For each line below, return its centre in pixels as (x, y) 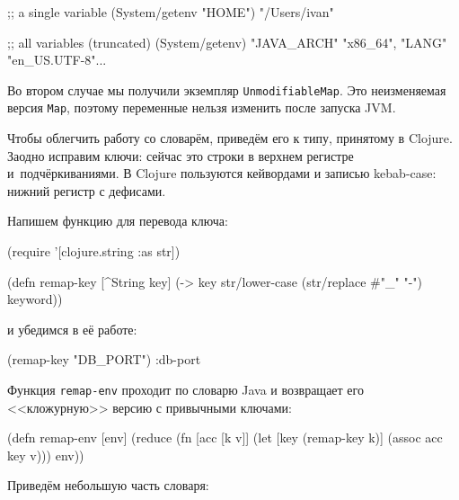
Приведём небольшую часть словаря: (108, 485)
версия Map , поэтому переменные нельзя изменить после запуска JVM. (202, 107)
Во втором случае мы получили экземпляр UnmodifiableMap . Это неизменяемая (227, 89)
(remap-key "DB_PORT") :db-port (104, 359)
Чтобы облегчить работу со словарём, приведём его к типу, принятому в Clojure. (230, 138)
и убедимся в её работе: (72, 329)
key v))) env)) (46, 455)
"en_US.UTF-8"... (57, 60)
